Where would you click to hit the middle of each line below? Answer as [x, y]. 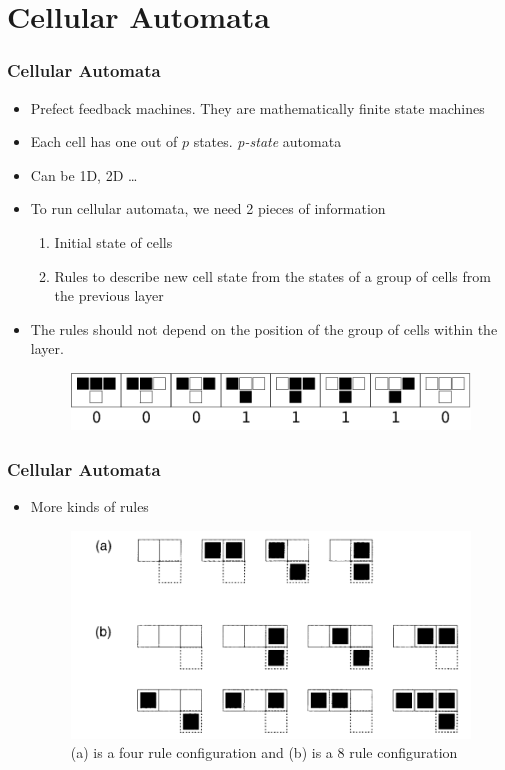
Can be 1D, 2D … [84, 174]
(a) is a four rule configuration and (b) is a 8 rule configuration [264, 752]
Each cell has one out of [104, 141]
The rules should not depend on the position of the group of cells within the [264, 328]
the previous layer [109, 295]
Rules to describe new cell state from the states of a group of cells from [272, 275]
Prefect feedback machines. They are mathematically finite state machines [257, 107]
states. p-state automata [267, 141]
